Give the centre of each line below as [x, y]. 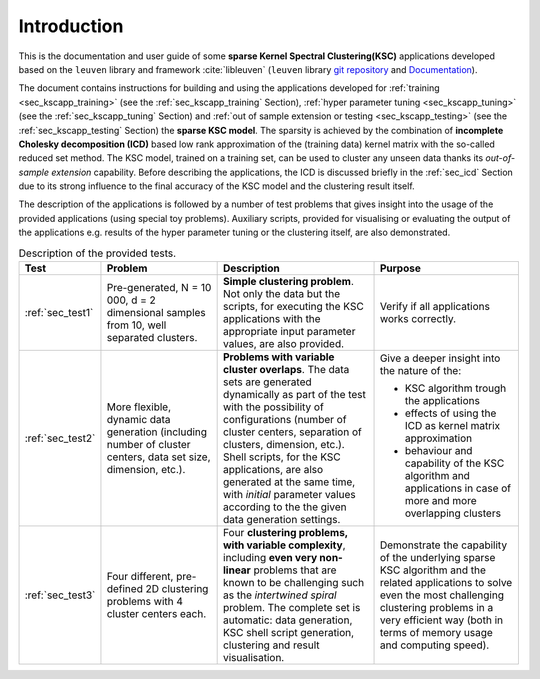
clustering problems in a [436, 607]
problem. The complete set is [292, 607]
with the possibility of [273, 407]
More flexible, [139, 407]
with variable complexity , [284, 545]
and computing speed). [434, 645]
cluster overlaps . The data [286, 369]
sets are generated [267, 382]
